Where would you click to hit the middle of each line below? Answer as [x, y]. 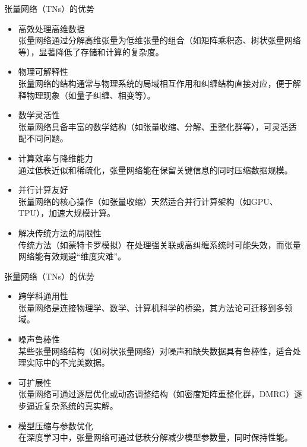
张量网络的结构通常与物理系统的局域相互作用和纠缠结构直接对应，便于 [155, 83]
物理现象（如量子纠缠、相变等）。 [91, 95]
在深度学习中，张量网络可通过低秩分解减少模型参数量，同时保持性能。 [155, 437]
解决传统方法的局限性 [60, 232]
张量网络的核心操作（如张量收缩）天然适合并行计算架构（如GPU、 [148, 201]
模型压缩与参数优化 [56, 425]
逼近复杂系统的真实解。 [72, 406]
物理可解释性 [43, 72]
